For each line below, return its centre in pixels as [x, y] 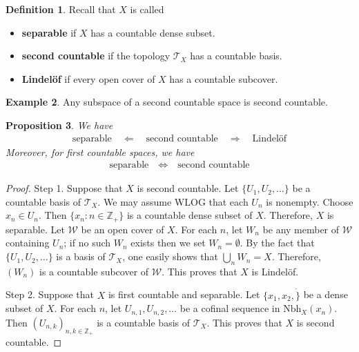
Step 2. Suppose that [50, 294]
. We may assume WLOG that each [173, 201]
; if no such [87, 243]
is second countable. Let [188, 188]
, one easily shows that [170, 256]
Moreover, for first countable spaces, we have [100, 151]
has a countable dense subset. [153, 32]
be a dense [326, 294]
